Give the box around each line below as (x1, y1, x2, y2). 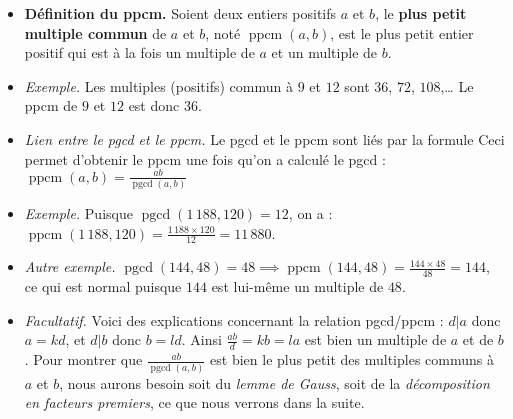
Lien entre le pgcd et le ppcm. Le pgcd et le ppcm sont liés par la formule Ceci (24, 128, 505, 149)
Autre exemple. (24, 256, 116, 277)
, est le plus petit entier (330, 22, 474, 43)
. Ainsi (181, 329, 222, 350)
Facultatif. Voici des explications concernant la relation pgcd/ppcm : (24, 309, 444, 330)
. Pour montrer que (24, 349, 143, 370)
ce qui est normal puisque (24, 276, 182, 297)
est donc (128, 95, 180, 116)
